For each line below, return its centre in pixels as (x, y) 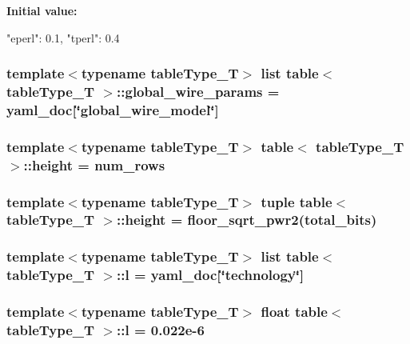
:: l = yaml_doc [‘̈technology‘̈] (211, 275)
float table (294, 312)
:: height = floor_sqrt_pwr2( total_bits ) (247, 220)
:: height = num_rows (94, 164)
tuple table (297, 201)
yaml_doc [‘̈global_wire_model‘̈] (113, 109)
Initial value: (42, 10)
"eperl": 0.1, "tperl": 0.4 (63, 37)
